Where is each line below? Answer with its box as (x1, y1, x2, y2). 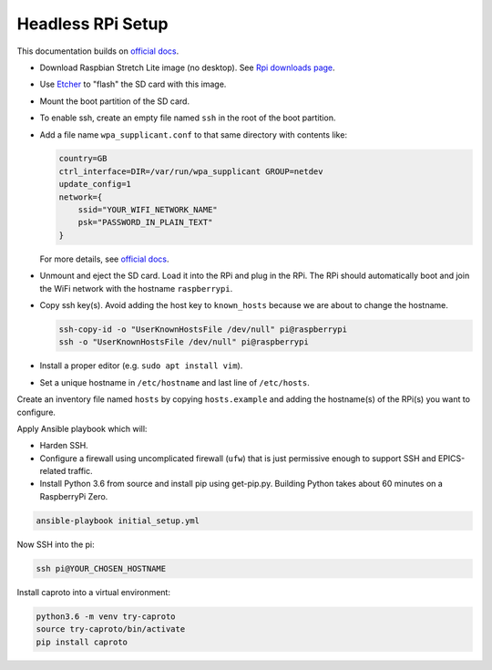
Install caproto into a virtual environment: (16, 586, 170, 597)
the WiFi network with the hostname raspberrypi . (39, 283, 233, 294)
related (39, 466, 67, 477)
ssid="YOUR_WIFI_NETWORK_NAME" (77, 205, 218, 215)
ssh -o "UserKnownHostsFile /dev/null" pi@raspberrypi (58, 337, 309, 347)
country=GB (58, 153, 108, 164)
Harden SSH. (39, 440, 88, 451)
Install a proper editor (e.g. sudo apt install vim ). (39, 360, 243, 371)
